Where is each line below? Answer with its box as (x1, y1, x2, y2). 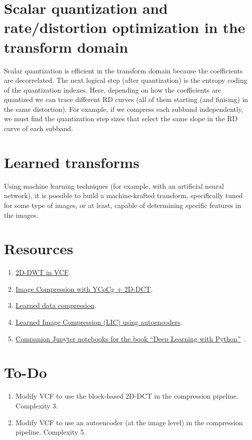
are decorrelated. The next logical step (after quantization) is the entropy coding (4, 75, 248, 85)
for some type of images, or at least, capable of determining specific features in (4, 200, 241, 210)
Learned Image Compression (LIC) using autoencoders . (15, 317, 183, 327)
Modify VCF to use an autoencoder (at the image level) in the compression (15, 417, 243, 427)
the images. (4, 209, 38, 220)
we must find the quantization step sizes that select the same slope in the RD (4, 113, 238, 124)
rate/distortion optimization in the (4, 17, 245, 37)
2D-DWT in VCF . (15, 267, 71, 277)
